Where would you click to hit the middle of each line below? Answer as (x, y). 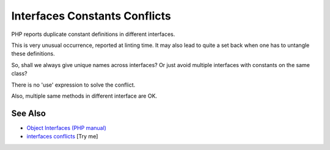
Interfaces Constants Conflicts (91, 16)
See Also (28, 113)
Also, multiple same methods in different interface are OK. (84, 96)
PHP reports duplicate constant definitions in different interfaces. (93, 34)
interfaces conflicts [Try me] (62, 137)
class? (19, 74)
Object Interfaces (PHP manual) (67, 127)
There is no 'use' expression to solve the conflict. (73, 85)
